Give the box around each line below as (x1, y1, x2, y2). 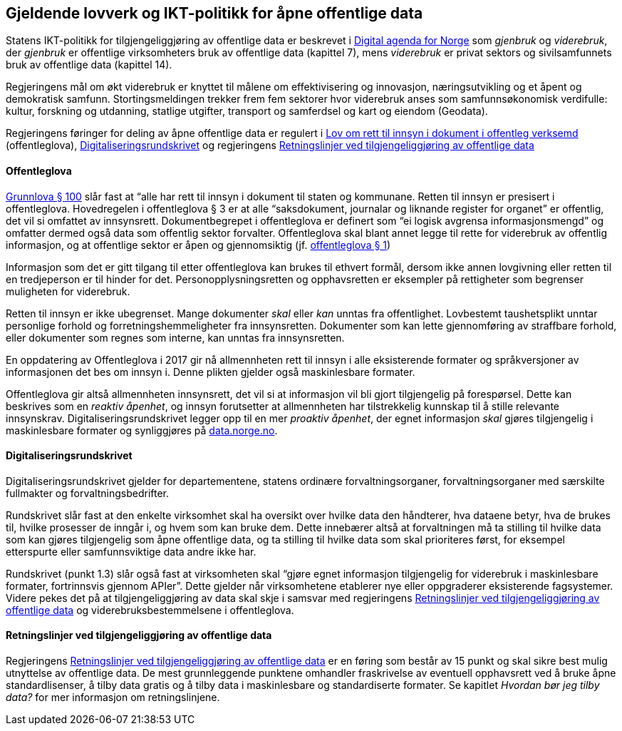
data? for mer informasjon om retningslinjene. (6, 691, 220, 704)
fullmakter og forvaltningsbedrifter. (6, 486, 170, 499)
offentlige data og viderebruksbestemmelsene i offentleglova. (6, 603, 294, 616)
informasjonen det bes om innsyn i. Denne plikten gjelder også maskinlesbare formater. (6, 365, 415, 378)
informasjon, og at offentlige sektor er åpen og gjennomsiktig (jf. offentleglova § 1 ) (6, 238, 391, 251)
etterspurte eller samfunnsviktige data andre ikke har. (6, 545, 256, 558)
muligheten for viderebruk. (6, 285, 130, 297)
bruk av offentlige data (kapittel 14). (6, 58, 172, 71)
